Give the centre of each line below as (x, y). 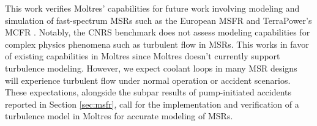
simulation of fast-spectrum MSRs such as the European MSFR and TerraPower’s (158, 20)
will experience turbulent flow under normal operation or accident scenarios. (148, 80)
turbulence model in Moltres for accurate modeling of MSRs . (119, 116)
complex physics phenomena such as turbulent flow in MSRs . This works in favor (157, 44)
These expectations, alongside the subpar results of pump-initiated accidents (148, 92)
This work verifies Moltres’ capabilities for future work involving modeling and (152, 8)
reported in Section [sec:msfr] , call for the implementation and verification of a (152, 104)
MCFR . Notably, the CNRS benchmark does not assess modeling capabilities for (158, 32)
